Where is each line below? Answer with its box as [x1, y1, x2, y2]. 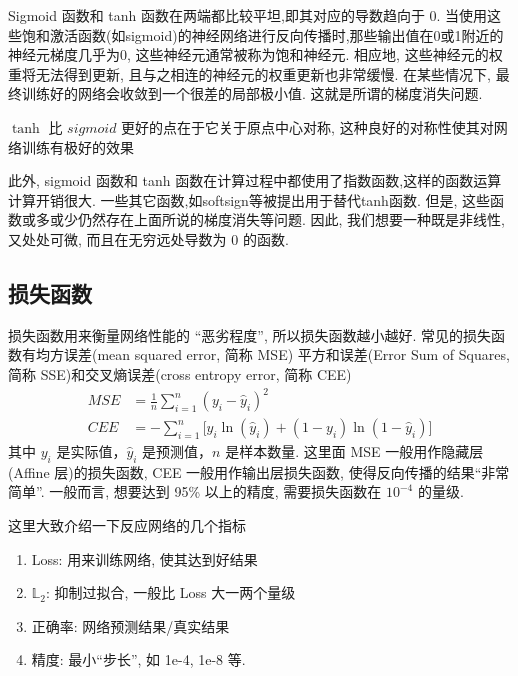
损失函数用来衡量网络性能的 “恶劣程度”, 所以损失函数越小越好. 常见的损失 [8, 324, 491, 345]
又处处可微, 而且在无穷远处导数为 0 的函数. [8, 228, 289, 249]
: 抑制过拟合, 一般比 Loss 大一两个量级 [46, 582, 296, 603]
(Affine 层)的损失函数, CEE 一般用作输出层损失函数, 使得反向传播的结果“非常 [8, 461, 510, 482]
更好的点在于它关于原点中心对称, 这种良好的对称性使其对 [121, 116, 494, 137]
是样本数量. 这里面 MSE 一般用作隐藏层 [225, 441, 484, 462]
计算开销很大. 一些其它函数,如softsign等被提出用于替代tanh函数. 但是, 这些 [8, 189, 491, 210]
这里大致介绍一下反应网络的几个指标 [8, 515, 246, 536]
